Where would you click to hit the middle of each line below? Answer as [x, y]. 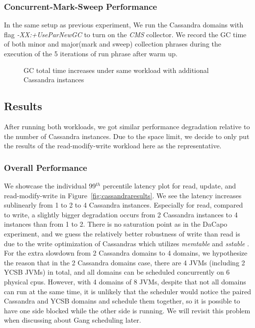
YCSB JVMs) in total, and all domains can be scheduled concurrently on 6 [117, 272]
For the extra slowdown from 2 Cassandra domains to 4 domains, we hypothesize [126, 253]
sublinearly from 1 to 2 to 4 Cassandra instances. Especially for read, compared [124, 205]
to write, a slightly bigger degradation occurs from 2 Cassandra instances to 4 [121, 214]
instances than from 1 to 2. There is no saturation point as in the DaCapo [116, 224]
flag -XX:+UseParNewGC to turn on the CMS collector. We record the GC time [125, 34]
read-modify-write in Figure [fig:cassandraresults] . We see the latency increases [123, 195]
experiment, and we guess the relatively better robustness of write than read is [122, 233]
